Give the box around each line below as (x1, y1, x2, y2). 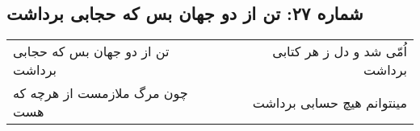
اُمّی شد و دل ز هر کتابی (272, 42, 407, 61)
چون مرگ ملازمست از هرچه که (13, 84, 188, 103)
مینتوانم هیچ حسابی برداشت (252, 92, 407, 112)
